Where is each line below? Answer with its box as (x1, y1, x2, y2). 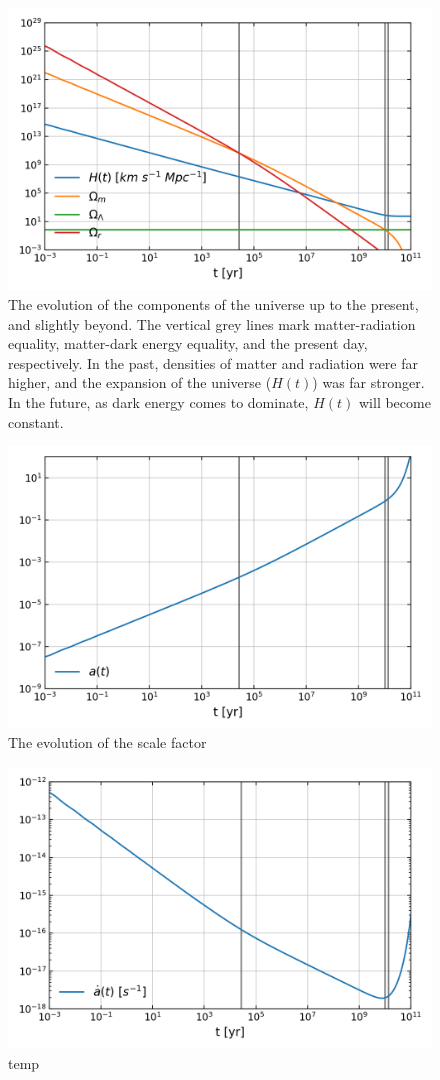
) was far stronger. (312, 372, 425, 393)
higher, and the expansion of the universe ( (8, 372, 272, 393)
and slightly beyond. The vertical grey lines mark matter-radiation (8, 313, 416, 334)
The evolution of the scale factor (8, 732, 207, 753)
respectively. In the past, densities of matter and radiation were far (8, 352, 419, 373)
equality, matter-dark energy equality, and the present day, (8, 333, 368, 354)
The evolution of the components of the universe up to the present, (8, 293, 419, 314)
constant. (8, 411, 64, 432)
